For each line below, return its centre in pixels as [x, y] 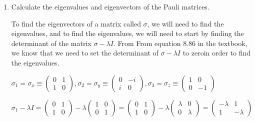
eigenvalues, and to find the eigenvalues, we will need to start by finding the [127, 33]
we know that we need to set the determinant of [85, 53]
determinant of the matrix [51, 43]
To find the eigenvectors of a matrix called [76, 23]
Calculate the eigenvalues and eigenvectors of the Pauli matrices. [110, 6]
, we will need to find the [185, 23]
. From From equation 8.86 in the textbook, [180, 43]
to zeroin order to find [217, 53]
